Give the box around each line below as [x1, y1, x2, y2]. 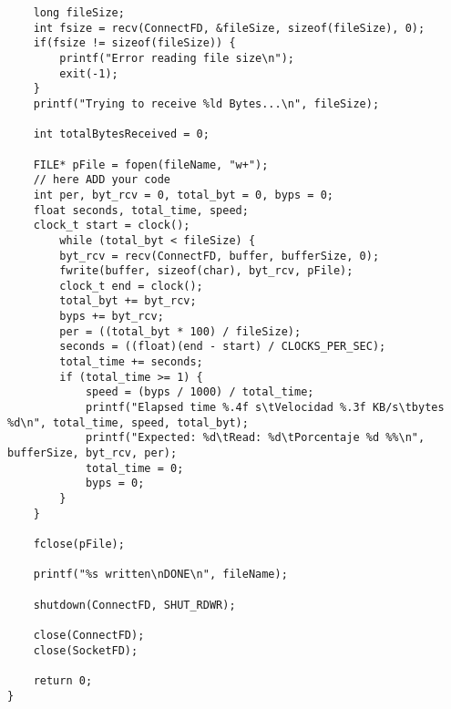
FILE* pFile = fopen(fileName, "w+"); [33, 158, 269, 171]
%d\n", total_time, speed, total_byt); [7, 416, 249, 429]
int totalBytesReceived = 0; [33, 128, 210, 141]
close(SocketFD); [33, 643, 138, 657]
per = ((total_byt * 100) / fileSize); [59, 324, 302, 338]
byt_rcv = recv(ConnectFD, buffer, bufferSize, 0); [59, 249, 380, 262]
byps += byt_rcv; [59, 310, 164, 324]
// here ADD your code [33, 173, 170, 187]
